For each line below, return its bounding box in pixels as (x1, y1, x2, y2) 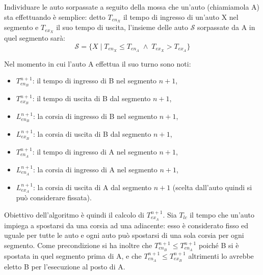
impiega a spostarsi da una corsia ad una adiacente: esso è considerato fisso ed (4, 220, 249, 230)
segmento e (4, 22, 39, 33)
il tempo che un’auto (190, 209, 255, 220)
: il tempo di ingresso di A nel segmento (32, 146, 157, 157)
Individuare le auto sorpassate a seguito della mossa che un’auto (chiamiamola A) (4, 2, 260, 12)
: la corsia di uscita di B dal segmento (33, 128, 151, 139)
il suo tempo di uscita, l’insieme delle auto (56, 22, 188, 33)
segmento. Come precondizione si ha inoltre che (4, 240, 152, 251)
